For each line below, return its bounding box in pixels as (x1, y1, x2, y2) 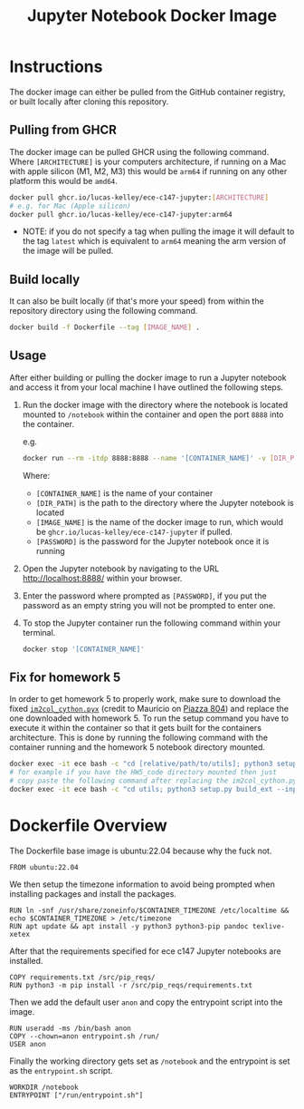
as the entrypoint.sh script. (9, 1065, 113, 1075)
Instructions (9, 56, 103, 77)
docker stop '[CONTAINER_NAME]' (22, 645, 145, 654)
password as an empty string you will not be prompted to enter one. (22, 599, 276, 610)
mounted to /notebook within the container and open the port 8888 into (22, 409, 284, 420)
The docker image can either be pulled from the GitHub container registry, (9, 86, 286, 97)
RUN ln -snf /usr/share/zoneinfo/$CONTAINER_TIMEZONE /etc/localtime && (9, 906, 290, 915)
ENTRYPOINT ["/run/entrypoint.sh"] (9, 1090, 144, 1100)
